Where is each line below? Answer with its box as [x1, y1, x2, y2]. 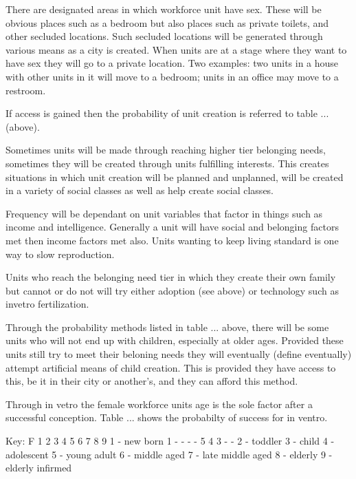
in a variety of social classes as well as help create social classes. [5, 183, 274, 198]
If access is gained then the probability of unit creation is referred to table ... [5, 106, 329, 120]
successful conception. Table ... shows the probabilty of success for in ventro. [5, 410, 328, 425]
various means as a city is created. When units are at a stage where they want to [5, 42, 347, 56]
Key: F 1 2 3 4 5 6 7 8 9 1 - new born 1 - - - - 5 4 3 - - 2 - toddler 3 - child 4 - [5, 434, 335, 448]
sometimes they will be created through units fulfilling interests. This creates [5, 156, 329, 170]
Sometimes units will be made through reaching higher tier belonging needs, [5, 142, 326, 157]
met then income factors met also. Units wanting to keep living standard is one [5, 233, 339, 247]
